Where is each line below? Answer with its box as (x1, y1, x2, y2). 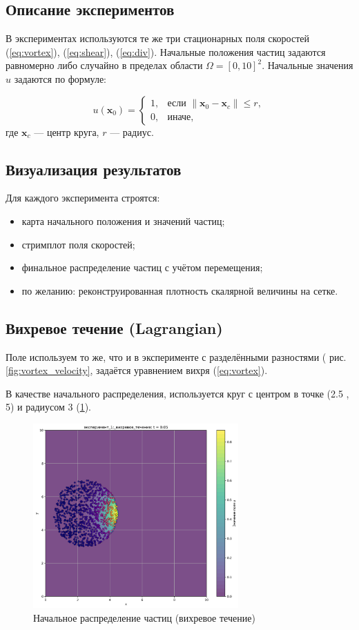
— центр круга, (34, 124, 99, 139)
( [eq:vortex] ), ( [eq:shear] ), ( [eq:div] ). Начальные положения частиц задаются (6, 44, 326, 59)
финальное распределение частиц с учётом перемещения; (21, 260, 263, 275)
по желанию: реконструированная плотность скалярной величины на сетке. (21, 283, 338, 297)
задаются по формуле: (14, 71, 106, 86)
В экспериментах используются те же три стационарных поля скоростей (6, 31, 309, 46)
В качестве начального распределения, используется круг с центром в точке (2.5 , (6, 386, 349, 400)
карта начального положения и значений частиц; (21, 213, 225, 228)
